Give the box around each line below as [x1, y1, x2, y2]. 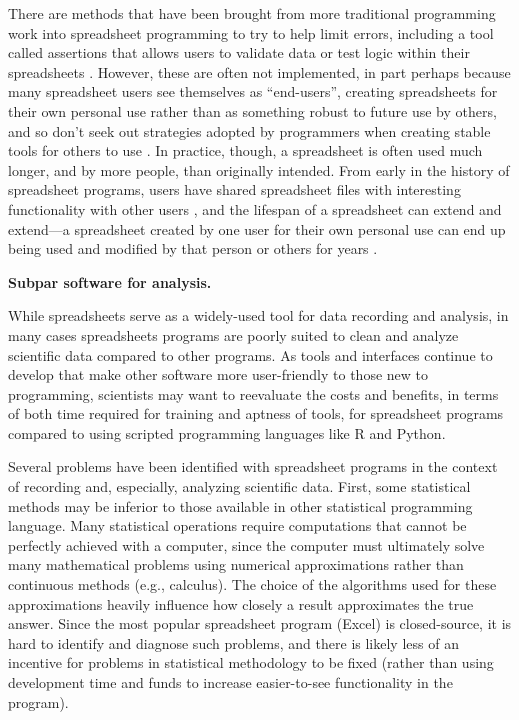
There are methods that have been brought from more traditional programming [8, 3, 496, 23]
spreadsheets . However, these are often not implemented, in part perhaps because [8, 61, 511, 82]
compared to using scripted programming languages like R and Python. [8, 422, 446, 443]
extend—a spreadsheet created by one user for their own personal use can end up [8, 218, 506, 239]
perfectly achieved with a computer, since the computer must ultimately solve [8, 534, 485, 555]
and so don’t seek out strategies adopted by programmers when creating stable [8, 120, 491, 141]
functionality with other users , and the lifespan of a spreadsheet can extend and [8, 198, 502, 219]
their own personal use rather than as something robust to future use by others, [8, 100, 497, 121]
